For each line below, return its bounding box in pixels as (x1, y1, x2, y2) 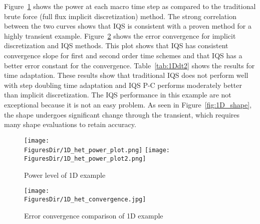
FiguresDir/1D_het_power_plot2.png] (24, 155, 146, 163)
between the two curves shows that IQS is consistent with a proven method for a (4, 21, 252, 31)
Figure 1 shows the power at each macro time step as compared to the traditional (4, 1, 256, 11)
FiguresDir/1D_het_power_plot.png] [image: (24, 147, 170, 154)
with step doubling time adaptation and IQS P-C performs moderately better (4, 79, 242, 90)
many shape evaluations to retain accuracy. (4, 119, 136, 130)
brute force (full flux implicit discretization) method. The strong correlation (4, 11, 236, 21)
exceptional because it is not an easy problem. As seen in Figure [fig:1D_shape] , (4, 99, 252, 109)
